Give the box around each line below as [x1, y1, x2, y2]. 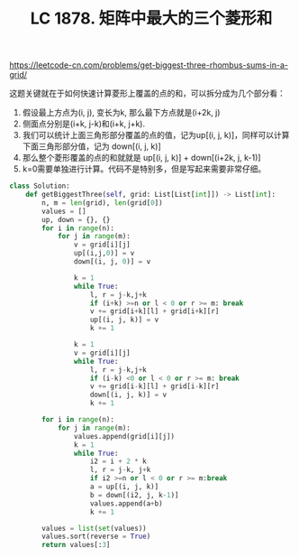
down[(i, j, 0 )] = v [73, 257, 151, 266]
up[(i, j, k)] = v [89, 315, 159, 325]
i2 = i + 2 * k [89, 457, 147, 466]
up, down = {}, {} [41, 215, 111, 224]
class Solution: [9, 181, 70, 190]
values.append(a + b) [89, 498, 164, 508]
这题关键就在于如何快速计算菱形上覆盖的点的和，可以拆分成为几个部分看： [9, 88, 285, 99]
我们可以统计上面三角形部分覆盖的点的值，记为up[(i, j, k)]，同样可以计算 [22, 130, 290, 141]
